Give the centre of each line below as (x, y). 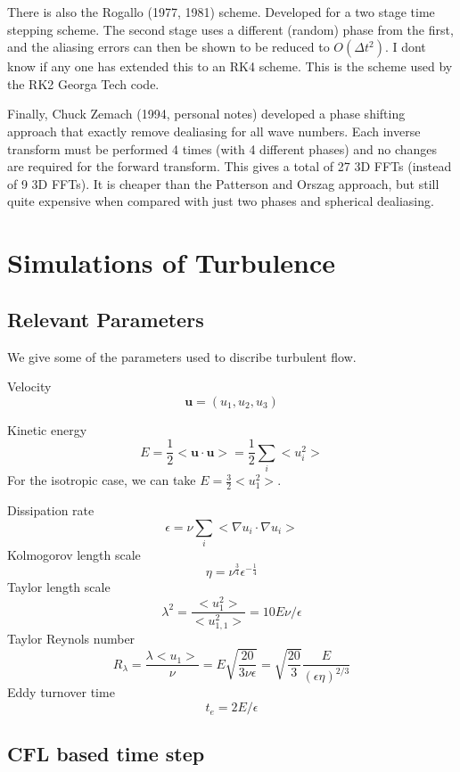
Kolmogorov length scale (74, 554)
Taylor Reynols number (71, 639)
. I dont (405, 47)
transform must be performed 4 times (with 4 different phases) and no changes (222, 148)
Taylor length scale (59, 587)
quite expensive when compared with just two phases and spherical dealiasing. (221, 201)
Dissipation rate (51, 509)
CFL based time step (106, 754)
